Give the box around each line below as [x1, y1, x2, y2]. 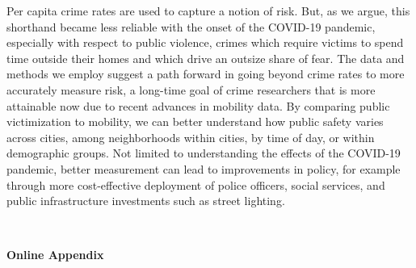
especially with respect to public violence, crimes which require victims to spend [6, 34, 404, 51]
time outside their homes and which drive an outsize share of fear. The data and [6, 49, 405, 66]
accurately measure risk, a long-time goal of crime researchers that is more [6, 81, 376, 98]
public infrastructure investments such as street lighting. [6, 192, 285, 209]
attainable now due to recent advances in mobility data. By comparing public [6, 97, 390, 114]
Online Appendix [6, 246, 104, 263]
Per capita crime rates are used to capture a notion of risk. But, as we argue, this [6, 2, 410, 19]
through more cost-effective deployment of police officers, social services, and [6, 176, 385, 193]
